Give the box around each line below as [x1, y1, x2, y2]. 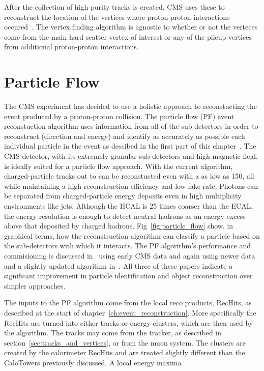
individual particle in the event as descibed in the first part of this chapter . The [4, 140, 256, 151]
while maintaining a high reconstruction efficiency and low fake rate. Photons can [4, 180, 258, 191]
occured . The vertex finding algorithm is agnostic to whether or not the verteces [4, 21, 258, 32]
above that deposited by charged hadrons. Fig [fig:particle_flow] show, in [4, 220, 233, 231]
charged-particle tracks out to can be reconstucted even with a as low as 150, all [4, 170, 254, 181]
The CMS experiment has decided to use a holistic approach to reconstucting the [4, 101, 257, 111]
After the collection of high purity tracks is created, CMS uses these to [4, 2, 225, 12]
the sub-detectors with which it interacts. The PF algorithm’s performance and [4, 240, 251, 251]
